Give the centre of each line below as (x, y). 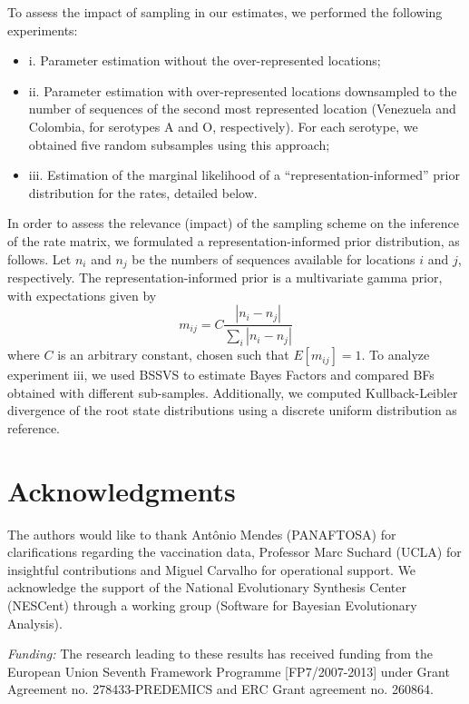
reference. (34, 427)
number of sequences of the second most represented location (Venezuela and (242, 109)
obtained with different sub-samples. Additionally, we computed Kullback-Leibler (233, 392)
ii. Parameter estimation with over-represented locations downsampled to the (243, 90)
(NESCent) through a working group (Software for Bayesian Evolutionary (212, 605)
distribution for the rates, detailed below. (143, 192)
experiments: (43, 30)
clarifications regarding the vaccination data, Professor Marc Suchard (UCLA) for (234, 552)
